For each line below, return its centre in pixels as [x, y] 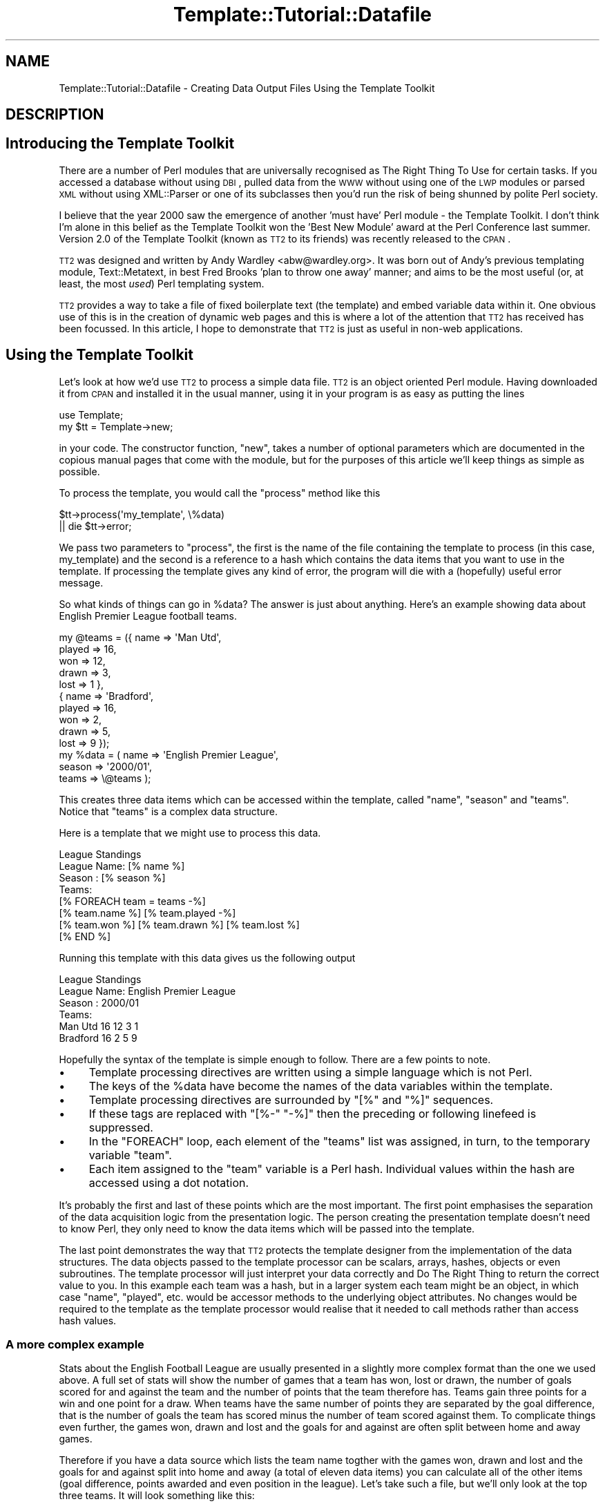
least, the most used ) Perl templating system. [162, 283]
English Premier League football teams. [148, 616]
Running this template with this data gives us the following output [207, 957]
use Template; [91, 414]
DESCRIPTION [55, 115]
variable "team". [130, 1155]
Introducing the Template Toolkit [120, 144]
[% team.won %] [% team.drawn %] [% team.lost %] [179, 924]
